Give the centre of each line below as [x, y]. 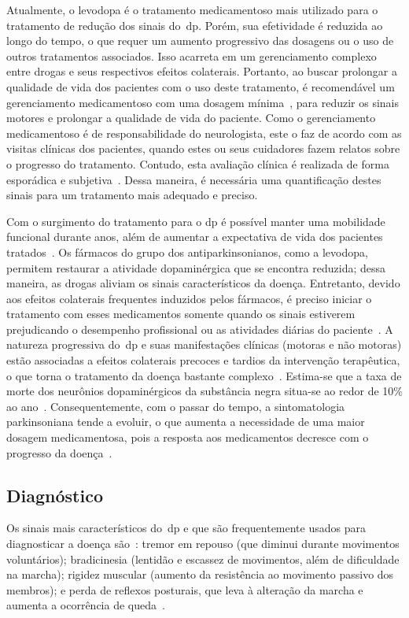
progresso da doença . [59, 452]
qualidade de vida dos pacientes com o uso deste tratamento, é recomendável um [201, 86]
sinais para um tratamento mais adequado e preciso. [132, 195]
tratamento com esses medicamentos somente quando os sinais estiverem [181, 314]
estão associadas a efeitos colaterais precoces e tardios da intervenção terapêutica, [203, 360]
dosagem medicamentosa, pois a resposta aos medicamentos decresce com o [188, 437]
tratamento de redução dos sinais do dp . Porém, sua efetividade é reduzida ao [195, 25]
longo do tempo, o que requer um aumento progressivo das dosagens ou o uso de [200, 41]
